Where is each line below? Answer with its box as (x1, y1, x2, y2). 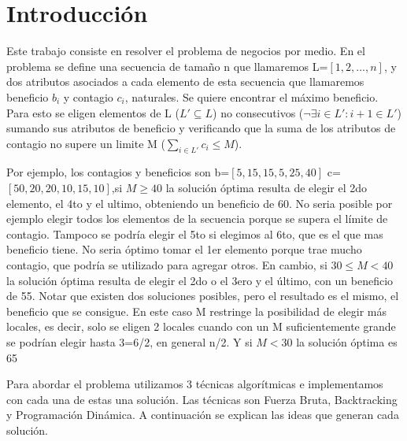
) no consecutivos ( (213, 104, 304, 120)
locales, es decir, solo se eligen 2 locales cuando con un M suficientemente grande (6, 318, 396, 335)
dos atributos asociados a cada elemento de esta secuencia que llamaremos (6, 73, 364, 90)
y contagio (63, 88, 113, 105)
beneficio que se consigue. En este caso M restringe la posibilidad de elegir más (6, 302, 387, 319)
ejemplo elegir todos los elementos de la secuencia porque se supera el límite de (6, 210, 388, 227)
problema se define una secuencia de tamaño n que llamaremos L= (6, 57, 328, 74)
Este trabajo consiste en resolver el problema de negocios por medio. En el (6, 43, 365, 59)
